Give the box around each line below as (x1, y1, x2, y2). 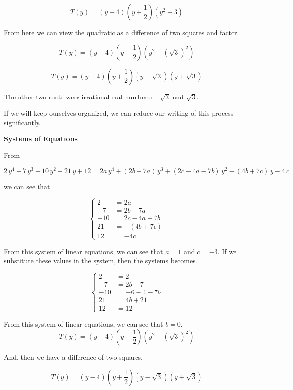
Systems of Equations (4, 134, 78, 144)
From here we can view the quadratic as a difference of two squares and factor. (4, 27, 239, 37)
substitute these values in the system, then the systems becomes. (4, 255, 197, 266)
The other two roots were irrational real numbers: (4, 91, 153, 101)
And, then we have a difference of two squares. (4, 352, 143, 362)
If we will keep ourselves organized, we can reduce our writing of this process (4, 108, 234, 118)
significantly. (4, 117, 41, 127)
